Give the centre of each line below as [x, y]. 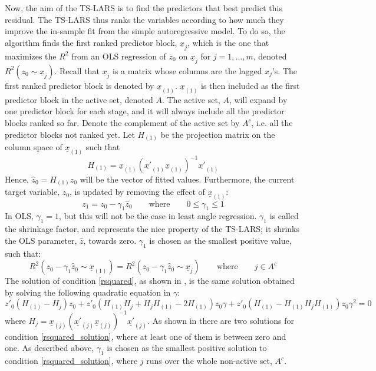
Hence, [17, 179]
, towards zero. [110, 240]
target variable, [32, 192]
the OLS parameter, [41, 240]
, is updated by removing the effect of [137, 192]
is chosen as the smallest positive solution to [187, 348]
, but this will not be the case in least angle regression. [158, 216]
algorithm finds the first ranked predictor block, [91, 42]
